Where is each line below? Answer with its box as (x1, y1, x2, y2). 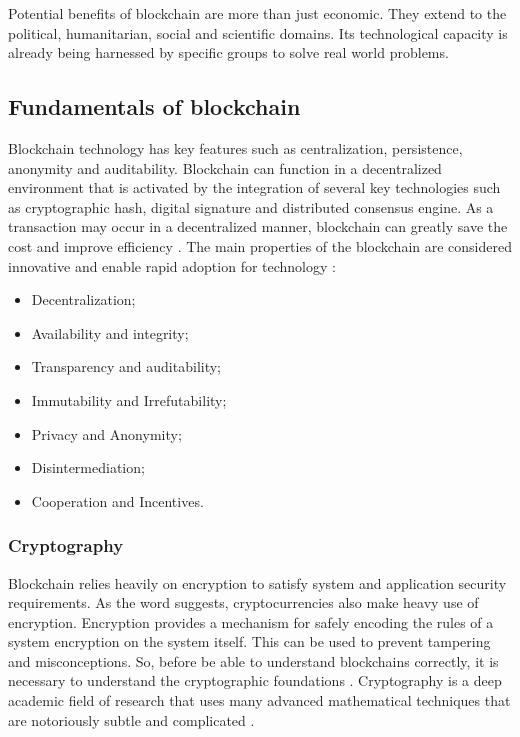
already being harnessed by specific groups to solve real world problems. (8, 42, 449, 63)
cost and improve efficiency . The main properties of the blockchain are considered (8, 235, 513, 256)
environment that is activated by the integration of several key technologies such (8, 177, 501, 198)
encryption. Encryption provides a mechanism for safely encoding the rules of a (8, 611, 494, 632)
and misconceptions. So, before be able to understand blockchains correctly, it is (8, 650, 499, 671)
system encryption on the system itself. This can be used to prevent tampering (8, 631, 491, 652)
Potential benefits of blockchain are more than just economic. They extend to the (8, 3, 507, 23)
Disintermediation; (31, 457, 145, 478)
